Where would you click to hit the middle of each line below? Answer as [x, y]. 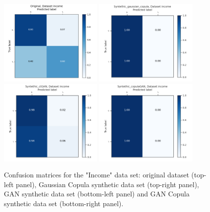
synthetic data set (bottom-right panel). [64, 203]
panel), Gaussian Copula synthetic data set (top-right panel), [107, 184]
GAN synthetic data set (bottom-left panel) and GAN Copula [97, 194]
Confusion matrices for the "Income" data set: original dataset [97, 175]
